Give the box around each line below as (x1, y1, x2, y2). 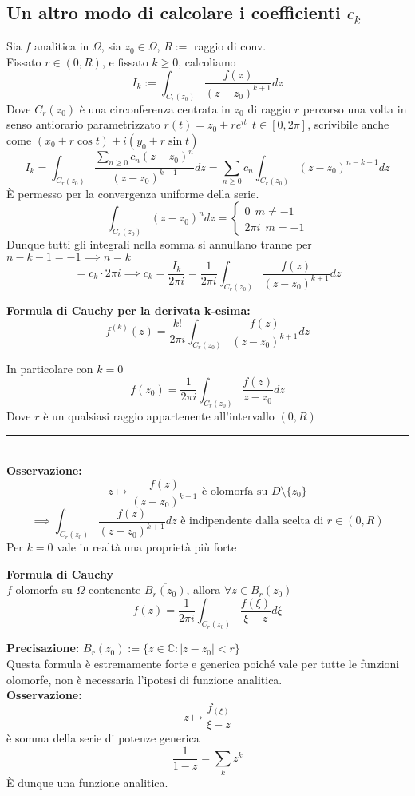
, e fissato (101, 53, 148, 70)
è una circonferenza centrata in (79, 100, 231, 117)
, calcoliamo (178, 53, 236, 70)
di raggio (247, 100, 291, 117)
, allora (186, 581, 221, 598)
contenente (88, 581, 141, 598)
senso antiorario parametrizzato (6, 116, 160, 133)
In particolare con (6, 360, 93, 376)
